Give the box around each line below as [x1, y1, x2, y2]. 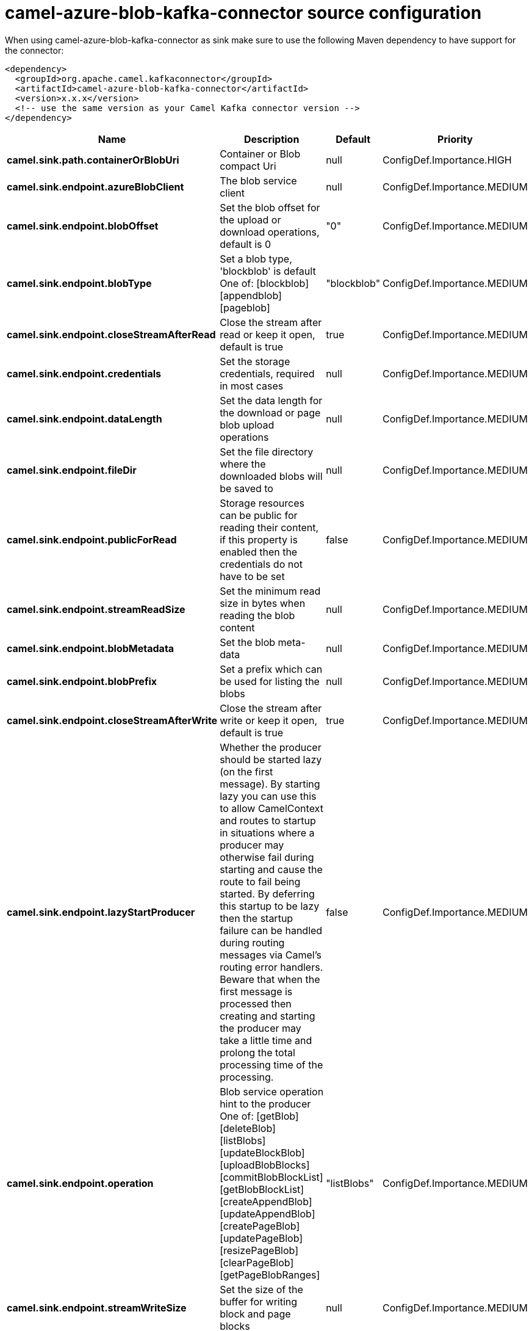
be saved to [220, 482, 273, 495]
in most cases [220, 379, 284, 392]
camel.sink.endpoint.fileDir [7, 463, 137, 476]
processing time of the [220, 1058, 323, 1071]
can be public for [220, 509, 298, 521]
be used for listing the [220, 675, 320, 687]
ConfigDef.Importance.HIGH [383, 153, 512, 166]
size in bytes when [220, 597, 306, 609]
